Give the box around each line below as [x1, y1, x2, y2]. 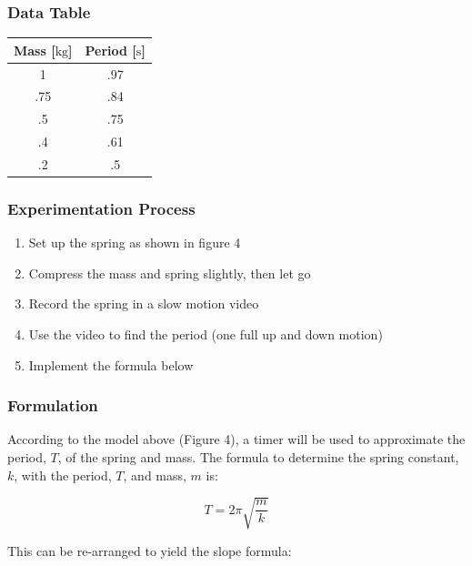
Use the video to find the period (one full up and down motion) [28, 325, 383, 344]
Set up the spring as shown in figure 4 [28, 233, 241, 252]
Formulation [7, 394, 98, 417]
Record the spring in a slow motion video [28, 294, 259, 313]
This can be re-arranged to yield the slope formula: [7, 541, 292, 560]
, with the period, [14, 465, 112, 484]
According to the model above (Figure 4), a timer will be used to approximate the [7, 430, 466, 449]
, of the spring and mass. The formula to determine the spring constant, [57, 448, 459, 467]
